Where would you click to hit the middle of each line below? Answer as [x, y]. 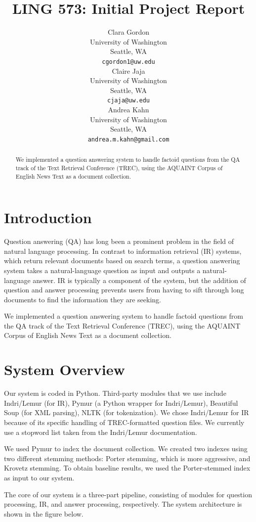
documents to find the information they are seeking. [83, 299]
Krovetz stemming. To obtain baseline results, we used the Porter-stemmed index [127, 468]
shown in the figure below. [44, 513]
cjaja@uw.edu [128, 101]
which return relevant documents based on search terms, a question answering [122, 261]
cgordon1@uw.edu [128, 62]
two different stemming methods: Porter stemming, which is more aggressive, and [127, 458]
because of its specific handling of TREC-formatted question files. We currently [124, 422]
